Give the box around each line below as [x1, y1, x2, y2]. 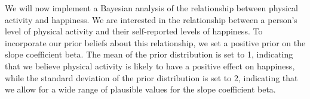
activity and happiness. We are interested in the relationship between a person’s [5, 13, 297, 25]
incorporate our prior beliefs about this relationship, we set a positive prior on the [5, 36, 306, 49]
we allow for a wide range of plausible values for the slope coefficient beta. [5, 83, 276, 95]
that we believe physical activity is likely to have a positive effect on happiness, [5, 59, 295, 72]
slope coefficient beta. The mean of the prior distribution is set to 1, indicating [5, 48, 293, 60]
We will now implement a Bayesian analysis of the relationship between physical [5, 2, 298, 14]
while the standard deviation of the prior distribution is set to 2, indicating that [5, 71, 298, 84]
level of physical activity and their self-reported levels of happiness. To [5, 25, 263, 37]
